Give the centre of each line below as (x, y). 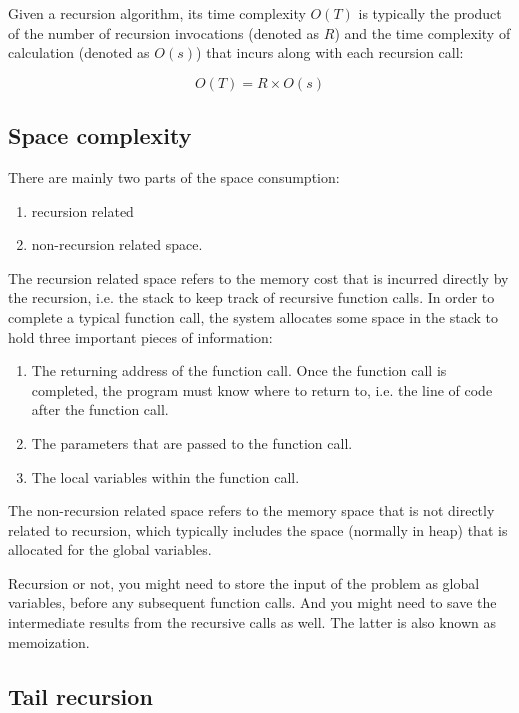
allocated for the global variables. (110, 549)
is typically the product (430, 13)
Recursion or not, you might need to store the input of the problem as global (244, 582)
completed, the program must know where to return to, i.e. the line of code (262, 389)
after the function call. (100, 409)
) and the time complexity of (422, 32)
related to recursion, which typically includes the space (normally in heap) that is (258, 529)
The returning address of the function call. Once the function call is (239, 370)
